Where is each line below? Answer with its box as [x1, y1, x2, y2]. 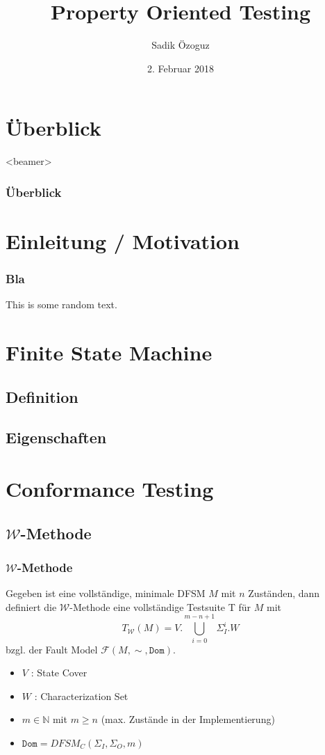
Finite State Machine [6, 338, 212, 367]
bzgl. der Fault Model [6, 642, 98, 656]
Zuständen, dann [248, 586, 320, 601]
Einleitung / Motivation [6, 226, 240, 255]
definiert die [6, 599, 57, 614]
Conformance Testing [6, 475, 214, 502]
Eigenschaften [6, 427, 107, 448]
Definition [6, 386, 78, 407]
